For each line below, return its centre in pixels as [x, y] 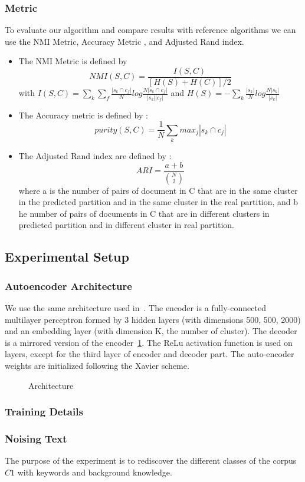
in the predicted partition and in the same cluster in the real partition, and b [158, 202]
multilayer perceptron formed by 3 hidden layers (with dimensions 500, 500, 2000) [153, 319]
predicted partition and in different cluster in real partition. [126, 225]
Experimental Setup [67, 257]
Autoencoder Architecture [68, 285]
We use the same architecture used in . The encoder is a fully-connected [135, 307]
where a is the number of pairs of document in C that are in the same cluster [158, 190]
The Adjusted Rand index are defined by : [95, 156]
